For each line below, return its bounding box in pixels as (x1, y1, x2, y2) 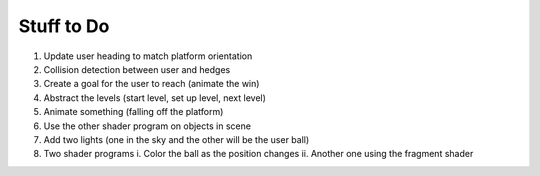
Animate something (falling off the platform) (43, 106, 224, 118)
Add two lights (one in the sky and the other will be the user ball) (43, 133, 310, 145)
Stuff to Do (18, 15, 110, 37)
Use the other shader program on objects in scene (43, 120, 252, 132)
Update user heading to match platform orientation (43, 50, 253, 62)
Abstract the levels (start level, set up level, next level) (43, 91, 267, 104)
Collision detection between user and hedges (43, 63, 231, 75)
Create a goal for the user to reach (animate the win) (43, 78, 260, 90)
